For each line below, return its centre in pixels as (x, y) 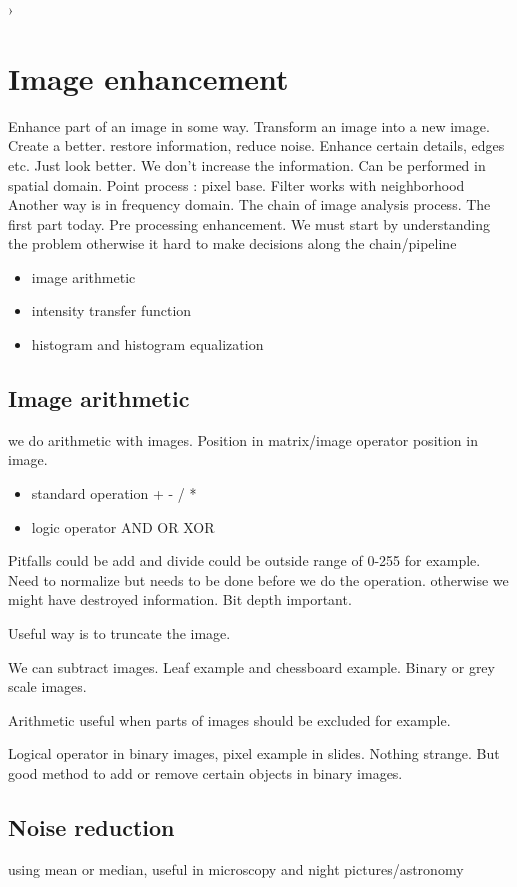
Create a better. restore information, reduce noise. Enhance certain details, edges (256, 145)
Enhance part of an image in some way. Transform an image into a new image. (249, 125)
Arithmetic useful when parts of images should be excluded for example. (229, 719)
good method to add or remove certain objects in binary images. (205, 772)
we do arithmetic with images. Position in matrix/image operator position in (243, 439)
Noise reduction (91, 826)
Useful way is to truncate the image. (119, 633)
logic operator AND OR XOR (123, 526)
